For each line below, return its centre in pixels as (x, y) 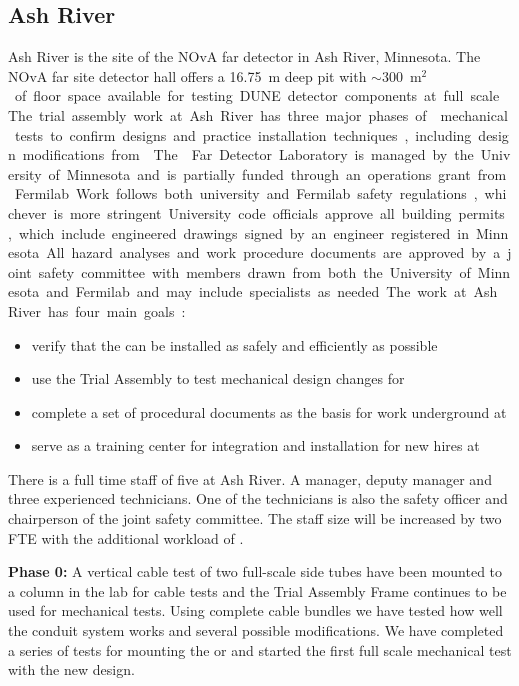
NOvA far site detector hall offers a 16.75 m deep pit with (187, 75)
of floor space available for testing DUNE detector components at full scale (257, 95)
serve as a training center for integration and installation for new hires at (255, 445)
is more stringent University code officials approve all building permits (279, 212)
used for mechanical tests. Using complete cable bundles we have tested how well (255, 610)
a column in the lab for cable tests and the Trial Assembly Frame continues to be (257, 590)
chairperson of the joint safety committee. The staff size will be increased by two (255, 518)
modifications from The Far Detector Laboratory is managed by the (248, 154)
